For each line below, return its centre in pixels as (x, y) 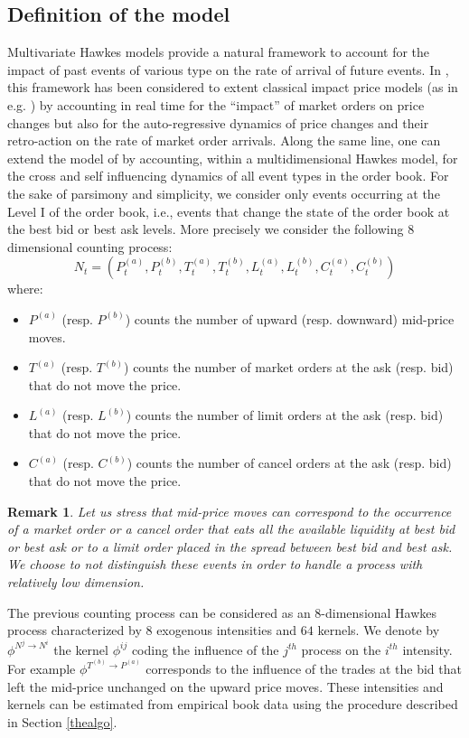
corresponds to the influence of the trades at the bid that (304, 669)
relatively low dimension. (76, 582)
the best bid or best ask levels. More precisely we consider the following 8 (211, 229)
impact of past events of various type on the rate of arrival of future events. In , (228, 69)
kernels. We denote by (379, 630)
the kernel (81, 649)
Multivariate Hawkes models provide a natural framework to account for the (219, 52)
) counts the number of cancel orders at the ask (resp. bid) (289, 463)
